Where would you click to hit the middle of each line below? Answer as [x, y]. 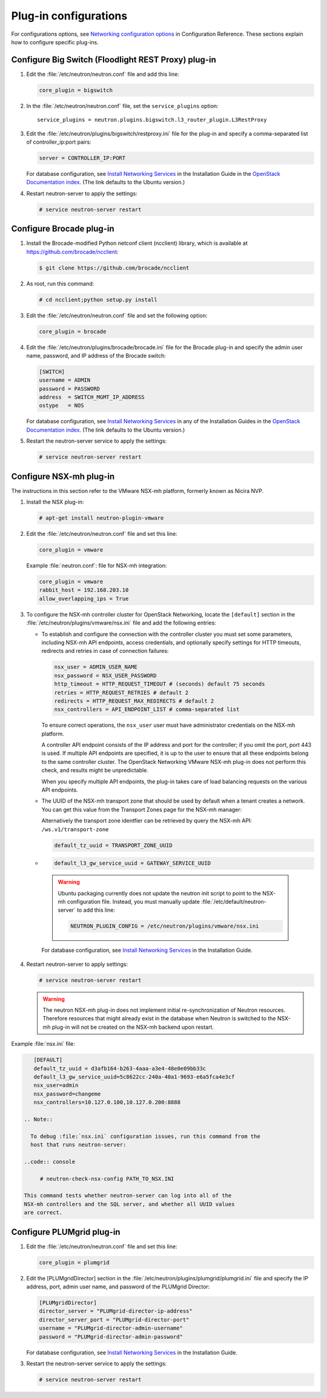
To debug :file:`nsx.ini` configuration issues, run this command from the [145, 1136]
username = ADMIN [65, 380]
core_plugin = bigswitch [76, 90]
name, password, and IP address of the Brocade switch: [96, 355]
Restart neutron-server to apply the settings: [82, 193]
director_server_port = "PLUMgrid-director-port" [114, 1319]
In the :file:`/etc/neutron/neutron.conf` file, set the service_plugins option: [122, 105]
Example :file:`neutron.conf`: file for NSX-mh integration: [97, 566]
